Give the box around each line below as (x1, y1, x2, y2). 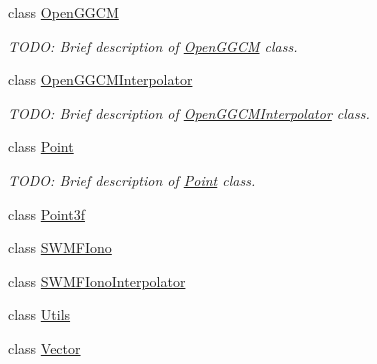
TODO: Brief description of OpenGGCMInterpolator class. (8, 102, 370, 123)
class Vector (8, 337, 81, 358)
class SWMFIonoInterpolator (8, 270, 186, 291)
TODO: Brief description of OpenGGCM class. (8, 35, 298, 56)
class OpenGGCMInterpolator (8, 69, 193, 90)
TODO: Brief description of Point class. (8, 169, 256, 190)
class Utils (8, 304, 71, 325)
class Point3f (8, 203, 85, 224)
